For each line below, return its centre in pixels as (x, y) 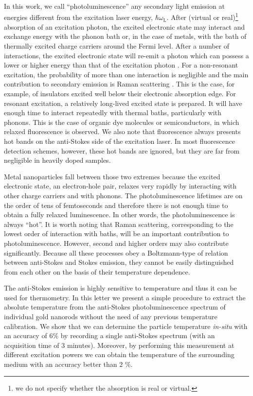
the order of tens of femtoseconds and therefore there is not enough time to (116, 205)
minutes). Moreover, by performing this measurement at (151, 345)
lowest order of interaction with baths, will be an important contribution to (117, 233)
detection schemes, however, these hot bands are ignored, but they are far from (122, 150)
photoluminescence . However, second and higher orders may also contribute (116, 243)
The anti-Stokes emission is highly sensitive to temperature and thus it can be (120, 288)
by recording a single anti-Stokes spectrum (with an (138, 336)
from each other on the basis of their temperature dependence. (97, 271)
